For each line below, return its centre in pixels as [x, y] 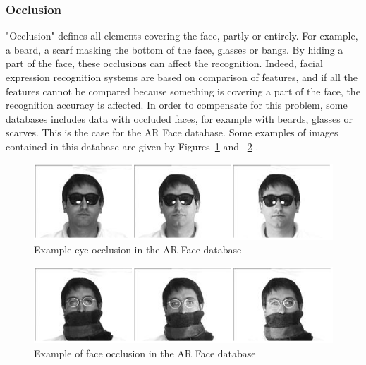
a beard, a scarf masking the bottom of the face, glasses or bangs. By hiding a [175, 49]
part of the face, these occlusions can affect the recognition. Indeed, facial [164, 63]
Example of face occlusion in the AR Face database [145, 353]
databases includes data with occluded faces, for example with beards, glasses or [179, 118]
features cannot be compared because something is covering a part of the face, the [183, 91]
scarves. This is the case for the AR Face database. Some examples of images [172, 132]
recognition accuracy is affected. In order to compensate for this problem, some [177, 105]
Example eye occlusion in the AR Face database [138, 250]
